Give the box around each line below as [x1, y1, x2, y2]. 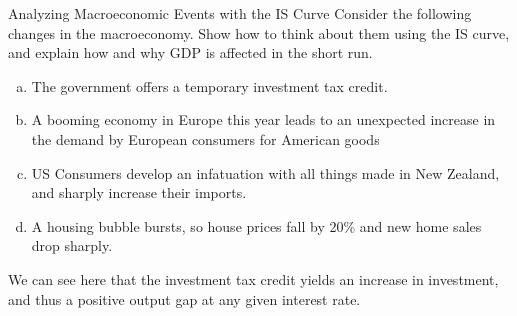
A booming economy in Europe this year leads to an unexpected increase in [31, 109, 496, 130]
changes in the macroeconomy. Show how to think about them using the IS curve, [8, 22, 510, 43]
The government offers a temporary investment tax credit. [31, 75, 388, 96]
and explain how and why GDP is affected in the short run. [8, 42, 373, 63]
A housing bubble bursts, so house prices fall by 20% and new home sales [31, 215, 482, 236]
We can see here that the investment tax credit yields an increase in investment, [8, 268, 499, 289]
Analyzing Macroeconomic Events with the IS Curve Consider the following [8, 3, 472, 23]
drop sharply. [31, 235, 113, 256]
